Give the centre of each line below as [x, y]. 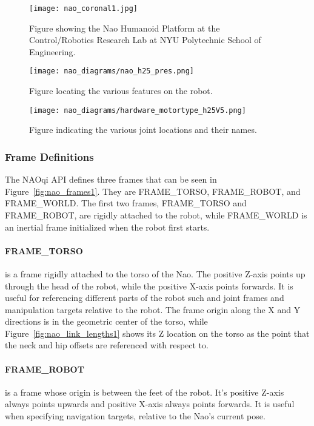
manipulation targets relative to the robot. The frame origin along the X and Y [153, 309]
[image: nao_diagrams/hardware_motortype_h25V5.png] [138, 110]
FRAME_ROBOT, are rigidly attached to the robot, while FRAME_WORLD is [156, 215]
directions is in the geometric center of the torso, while [106, 321]
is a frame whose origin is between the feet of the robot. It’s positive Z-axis [145, 392]
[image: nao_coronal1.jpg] [83, 8]
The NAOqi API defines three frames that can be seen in [111, 179]
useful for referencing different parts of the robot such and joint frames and [145, 298]
